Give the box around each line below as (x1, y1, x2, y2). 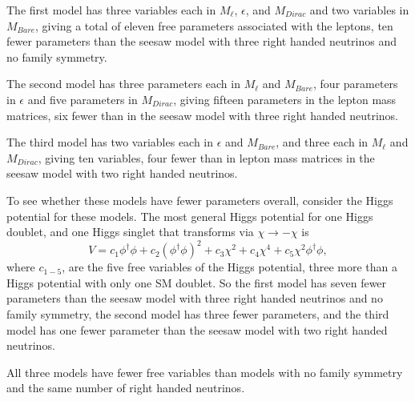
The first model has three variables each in (6, 2, 216, 18)
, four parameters (313, 75, 398, 92)
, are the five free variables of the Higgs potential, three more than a (62, 259, 397, 275)
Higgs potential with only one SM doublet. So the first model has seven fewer (6, 274, 387, 291)
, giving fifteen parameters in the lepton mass (173, 90, 397, 107)
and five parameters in (27, 90, 138, 107)
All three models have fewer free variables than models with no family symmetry (6, 363, 403, 380)
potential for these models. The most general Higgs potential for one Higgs (6, 207, 373, 224)
